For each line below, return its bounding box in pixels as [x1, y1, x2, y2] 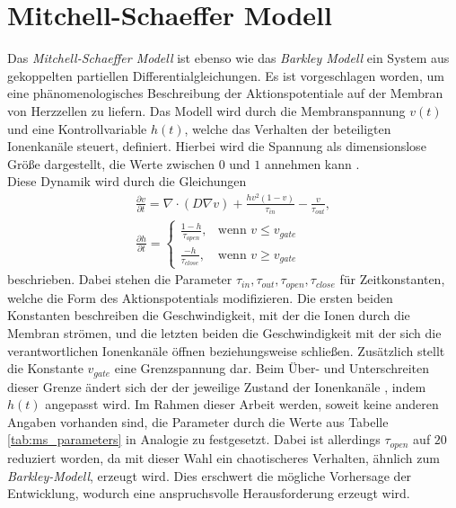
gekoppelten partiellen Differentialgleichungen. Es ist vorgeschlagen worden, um [7, 66, 444, 85]
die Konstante [7, 359, 83, 378]
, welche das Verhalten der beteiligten [184, 119, 391, 138]
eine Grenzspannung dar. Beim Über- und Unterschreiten [114, 359, 430, 378]
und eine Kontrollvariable [7, 119, 147, 138]
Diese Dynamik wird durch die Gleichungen [7, 172, 247, 191]
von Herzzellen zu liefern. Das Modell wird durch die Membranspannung [7, 101, 406, 120]
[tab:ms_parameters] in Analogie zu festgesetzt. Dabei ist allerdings [7, 430, 381, 449]
